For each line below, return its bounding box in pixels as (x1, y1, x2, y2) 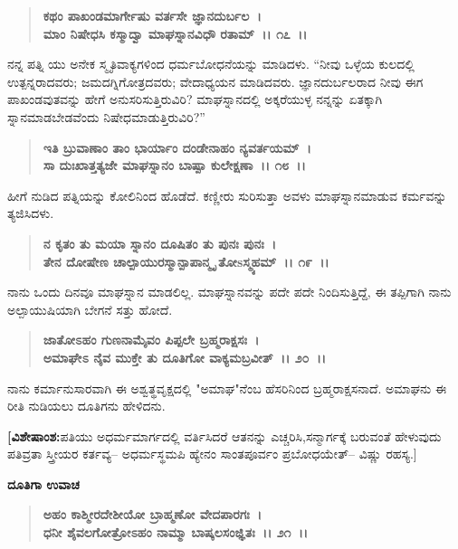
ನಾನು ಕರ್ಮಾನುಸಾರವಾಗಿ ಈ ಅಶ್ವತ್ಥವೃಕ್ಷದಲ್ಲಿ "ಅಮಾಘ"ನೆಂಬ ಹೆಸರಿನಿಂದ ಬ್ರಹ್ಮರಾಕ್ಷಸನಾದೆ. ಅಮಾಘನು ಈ (7, 378, 447, 397)
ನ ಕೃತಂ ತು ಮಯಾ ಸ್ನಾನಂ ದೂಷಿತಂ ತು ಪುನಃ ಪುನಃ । (43, 233, 277, 252)
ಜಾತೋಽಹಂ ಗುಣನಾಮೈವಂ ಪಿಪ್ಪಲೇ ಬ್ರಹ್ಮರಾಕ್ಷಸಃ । (43, 330, 260, 349)
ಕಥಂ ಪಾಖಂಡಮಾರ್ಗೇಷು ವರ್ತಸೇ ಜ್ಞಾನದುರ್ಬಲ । (43, 6, 262, 24)
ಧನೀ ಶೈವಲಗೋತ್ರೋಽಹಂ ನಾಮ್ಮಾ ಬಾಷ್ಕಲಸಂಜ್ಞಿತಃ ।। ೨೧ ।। (43, 523, 309, 542)
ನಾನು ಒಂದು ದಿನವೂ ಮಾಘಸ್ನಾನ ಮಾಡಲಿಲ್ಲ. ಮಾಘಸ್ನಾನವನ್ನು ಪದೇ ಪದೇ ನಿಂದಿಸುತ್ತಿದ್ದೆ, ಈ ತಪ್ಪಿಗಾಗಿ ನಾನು (7, 282, 452, 301)
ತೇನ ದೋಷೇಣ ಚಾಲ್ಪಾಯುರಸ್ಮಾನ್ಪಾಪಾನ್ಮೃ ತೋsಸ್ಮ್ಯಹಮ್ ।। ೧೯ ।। (43, 251, 329, 270)
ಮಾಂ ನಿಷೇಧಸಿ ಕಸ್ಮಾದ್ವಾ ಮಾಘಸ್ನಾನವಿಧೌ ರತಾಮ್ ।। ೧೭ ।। (43, 24, 308, 43)
